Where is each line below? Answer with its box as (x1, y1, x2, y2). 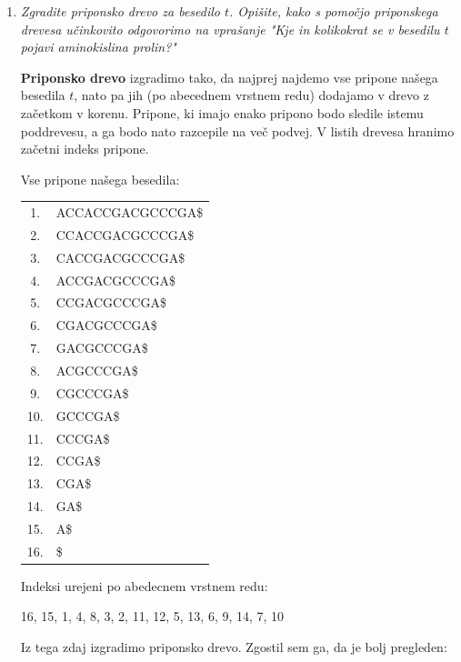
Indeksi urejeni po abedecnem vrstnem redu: (20, 576, 268, 595)
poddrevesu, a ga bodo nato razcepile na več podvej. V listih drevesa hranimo (20, 121, 455, 140)
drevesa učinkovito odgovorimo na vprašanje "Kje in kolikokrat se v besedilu (20, 19, 440, 38)
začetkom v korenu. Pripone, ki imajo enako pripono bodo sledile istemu (20, 103, 424, 122)
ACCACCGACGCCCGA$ (55, 203, 204, 222)
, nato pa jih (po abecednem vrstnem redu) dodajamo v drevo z (74, 85, 429, 105)
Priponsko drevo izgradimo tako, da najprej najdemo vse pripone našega (20, 67, 438, 86)
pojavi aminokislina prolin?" (20, 37, 176, 56)
